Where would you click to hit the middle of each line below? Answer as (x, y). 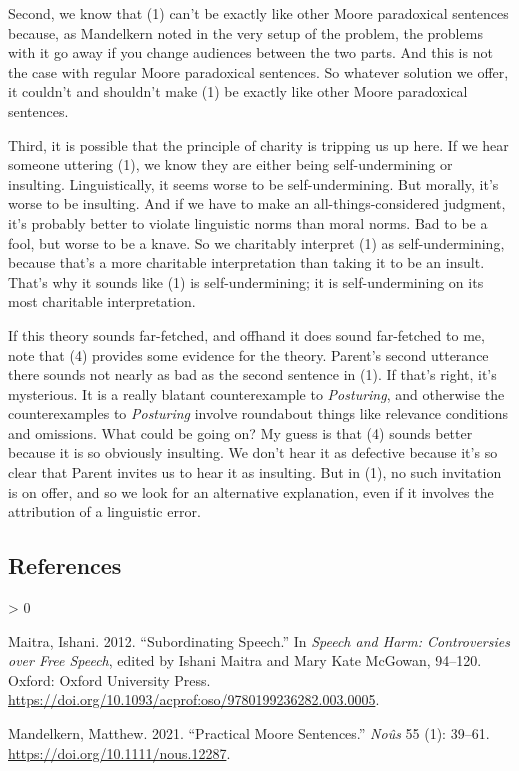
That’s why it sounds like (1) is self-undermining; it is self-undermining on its (246, 281)
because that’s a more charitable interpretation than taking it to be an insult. (246, 262)
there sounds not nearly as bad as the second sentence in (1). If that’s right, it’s (252, 374)
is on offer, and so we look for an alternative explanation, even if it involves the (251, 491)
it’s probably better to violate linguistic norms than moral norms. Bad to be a (248, 222)
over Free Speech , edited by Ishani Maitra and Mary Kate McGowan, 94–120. (245, 660)
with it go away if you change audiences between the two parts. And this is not (250, 52)
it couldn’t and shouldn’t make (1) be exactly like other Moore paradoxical (238, 91)
